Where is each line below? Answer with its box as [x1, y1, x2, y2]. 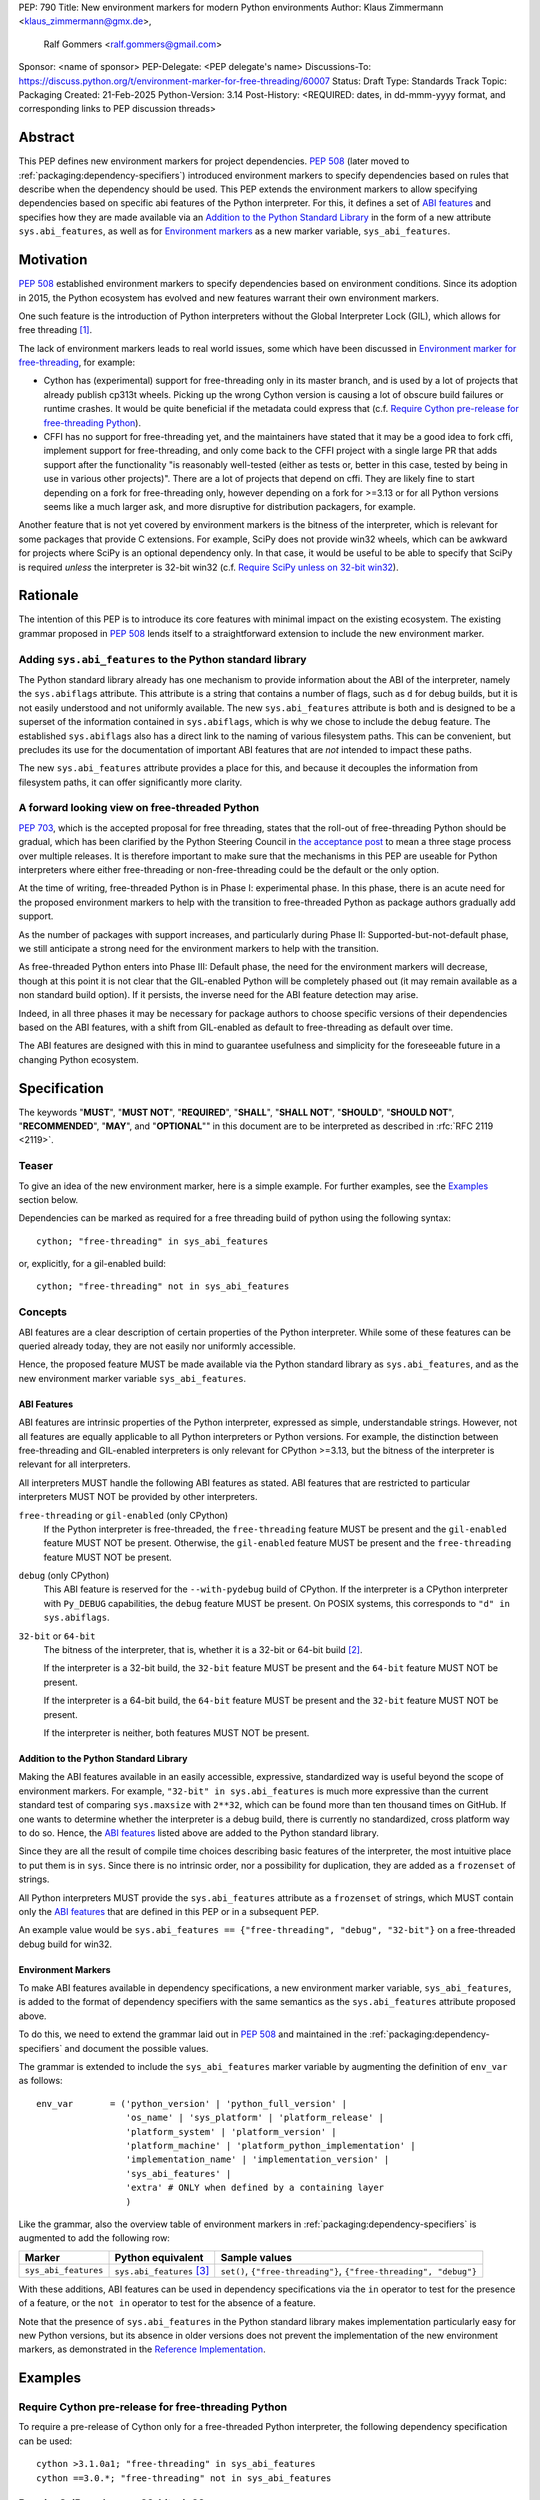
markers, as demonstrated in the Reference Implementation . [18, 2343, 266, 2355]
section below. [18, 1193, 79, 1205]
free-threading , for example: [18, 356, 135, 369]
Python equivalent [114, 2250, 204, 2264]
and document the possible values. [64, 2042, 209, 2054]
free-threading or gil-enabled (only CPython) [18, 1509, 229, 1521]
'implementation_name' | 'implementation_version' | [125, 2154, 390, 2165]
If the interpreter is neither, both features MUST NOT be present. [43, 1727, 310, 1739]
